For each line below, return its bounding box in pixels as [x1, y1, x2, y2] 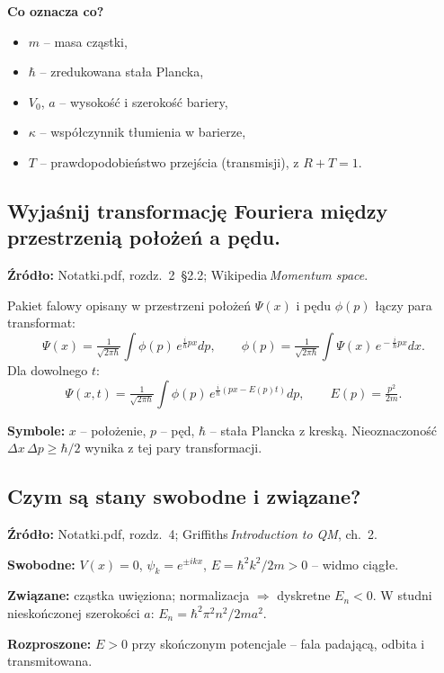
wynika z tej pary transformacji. [84, 438, 262, 457]
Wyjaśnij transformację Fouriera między [7, 196, 388, 224]
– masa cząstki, [43, 31, 128, 50]
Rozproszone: [7, 633, 92, 652]
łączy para [375, 295, 432, 314]
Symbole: [7, 420, 66, 439]
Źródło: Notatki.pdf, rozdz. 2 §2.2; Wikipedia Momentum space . [7, 265, 369, 284]
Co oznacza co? [7, 2, 104, 20]
